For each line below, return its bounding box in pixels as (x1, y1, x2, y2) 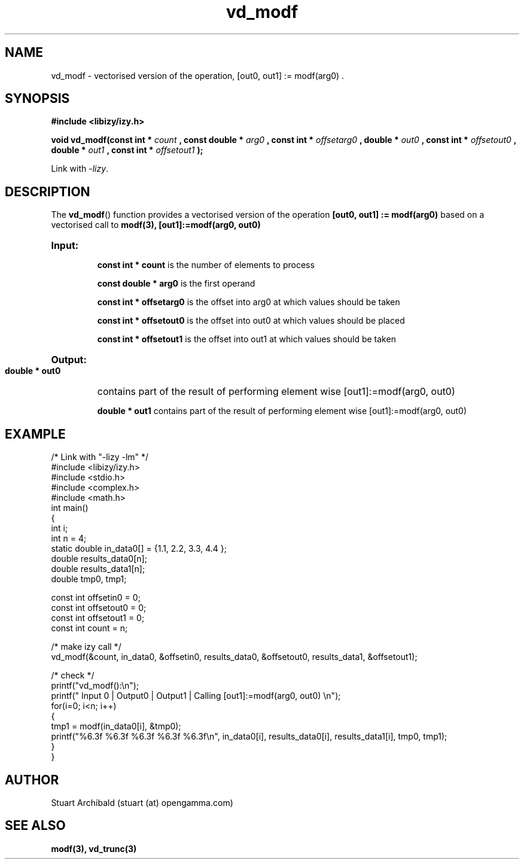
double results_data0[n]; (51, 553, 147, 564)
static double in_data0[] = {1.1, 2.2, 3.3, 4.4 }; (51, 543, 227, 554)
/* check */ (51, 670, 95, 681)
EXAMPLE (5, 426, 66, 442)
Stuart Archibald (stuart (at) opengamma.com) (51, 797, 233, 808)
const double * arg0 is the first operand (97, 278, 255, 289)
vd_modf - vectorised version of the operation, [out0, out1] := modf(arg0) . (51, 70, 345, 81)
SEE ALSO (5, 818, 66, 833)
